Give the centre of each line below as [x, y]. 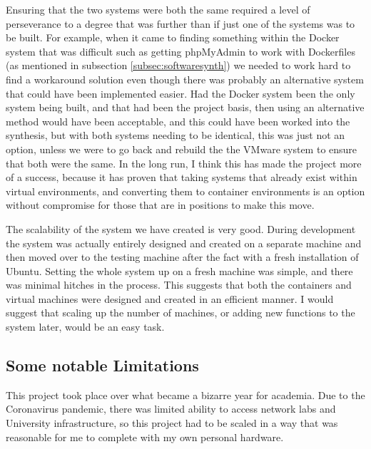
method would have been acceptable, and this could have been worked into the [178, 121]
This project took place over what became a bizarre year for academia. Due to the [185, 394]
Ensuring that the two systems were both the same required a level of [158, 9]
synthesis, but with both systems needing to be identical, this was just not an [176, 135]
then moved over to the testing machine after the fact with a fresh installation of [182, 257]
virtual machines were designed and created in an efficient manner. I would [170, 298]
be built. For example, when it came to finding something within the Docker [173, 37]
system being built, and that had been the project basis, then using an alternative [185, 107]
